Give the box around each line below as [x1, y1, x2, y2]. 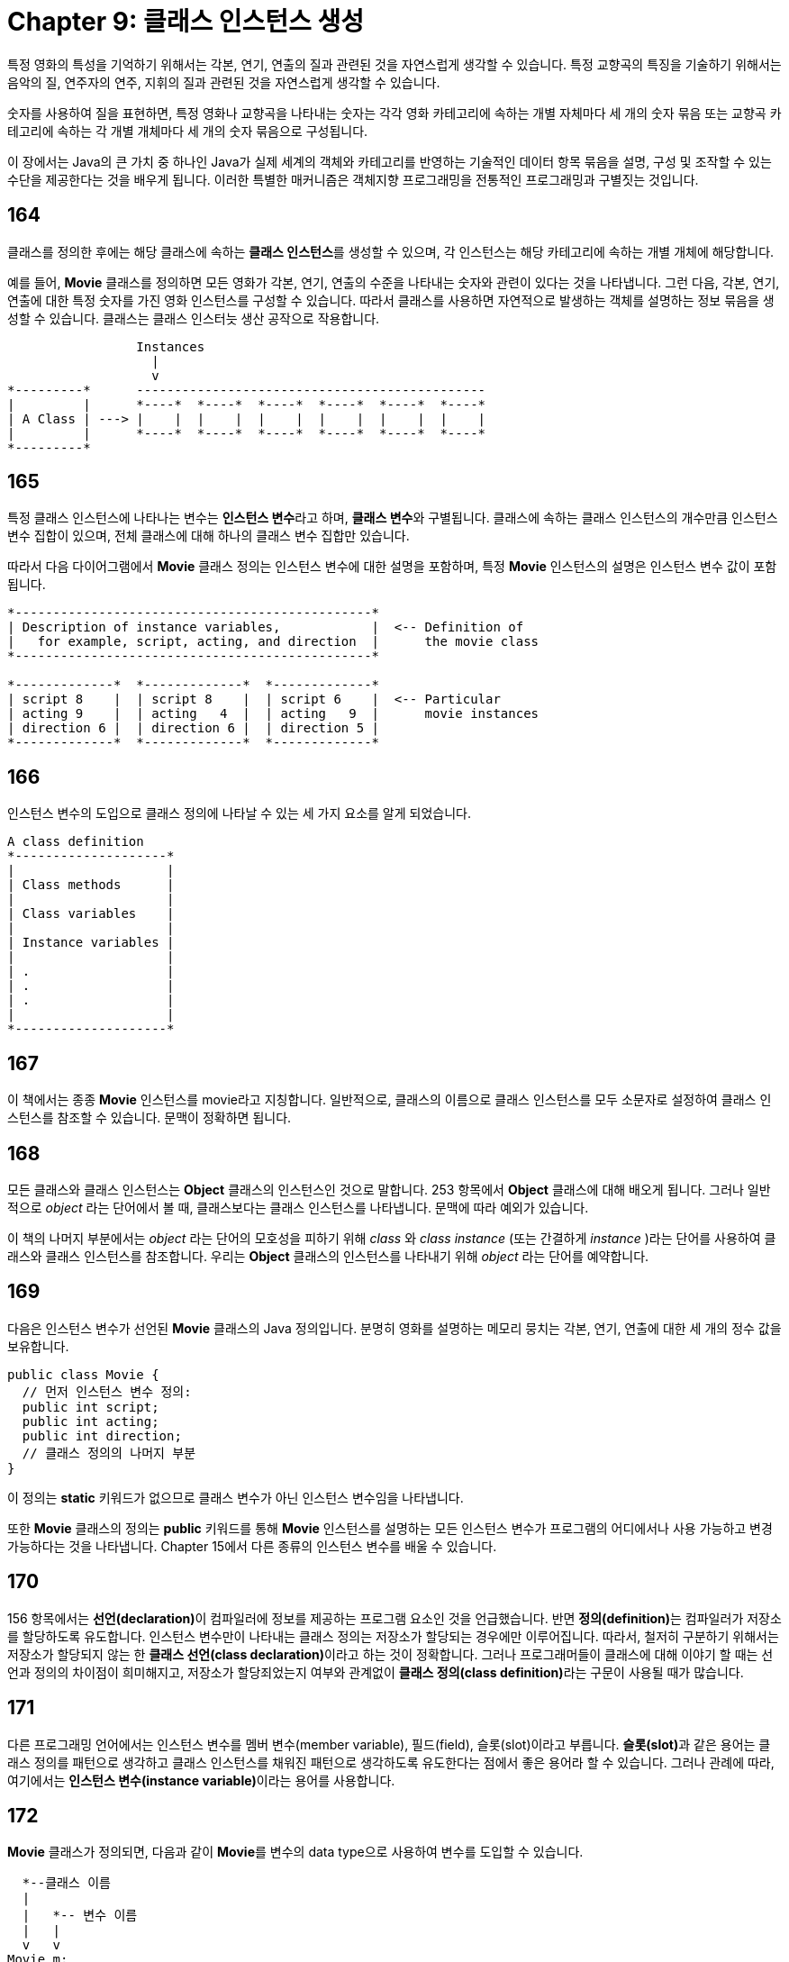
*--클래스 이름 [22, 1876, 111, 1891]
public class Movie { [7, 1367, 159, 1382]
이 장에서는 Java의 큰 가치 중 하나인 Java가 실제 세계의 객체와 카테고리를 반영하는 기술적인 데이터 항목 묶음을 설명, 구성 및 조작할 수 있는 [7, 153, 772, 169]
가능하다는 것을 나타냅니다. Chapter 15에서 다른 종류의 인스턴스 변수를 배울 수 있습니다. [7, 1538, 497, 1554]
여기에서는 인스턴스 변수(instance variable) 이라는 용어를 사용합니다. [7, 1772, 395, 1788]
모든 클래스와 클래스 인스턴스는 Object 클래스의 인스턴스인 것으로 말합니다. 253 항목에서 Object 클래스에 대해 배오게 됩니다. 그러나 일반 [7, 1181, 771, 1197]
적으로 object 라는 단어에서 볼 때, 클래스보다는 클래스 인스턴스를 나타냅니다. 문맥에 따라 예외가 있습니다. [7, 1199, 589, 1215]
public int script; [22, 1399, 159, 1414]
